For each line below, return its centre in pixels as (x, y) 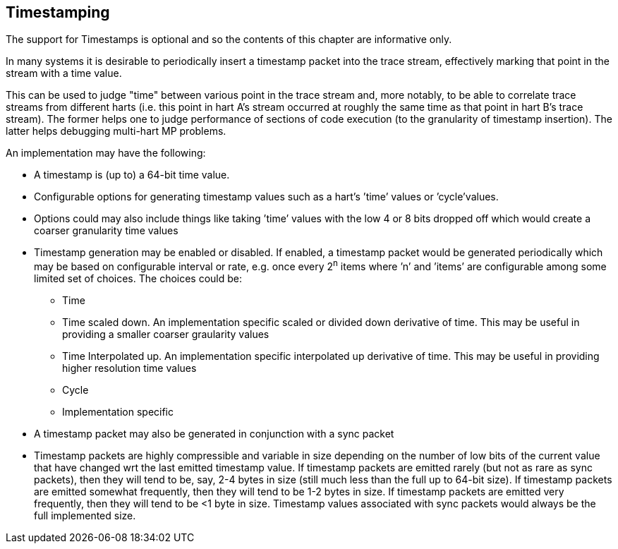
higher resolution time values (129, 368)
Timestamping (58, 12)
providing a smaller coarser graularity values (166, 334)
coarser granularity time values (106, 231)
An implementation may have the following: (106, 153)
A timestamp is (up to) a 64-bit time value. (132, 175)
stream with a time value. (64, 73)
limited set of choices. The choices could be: (138, 279)
